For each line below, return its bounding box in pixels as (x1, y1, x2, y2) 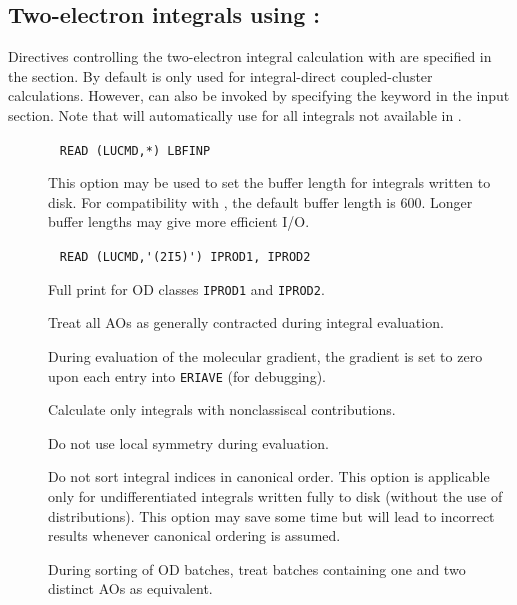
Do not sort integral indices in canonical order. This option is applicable (48, 466, 490, 487)
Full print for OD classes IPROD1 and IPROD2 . (48, 278, 325, 299)
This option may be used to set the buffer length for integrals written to (48, 172, 491, 193)
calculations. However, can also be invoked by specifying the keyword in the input (8, 85, 510, 106)
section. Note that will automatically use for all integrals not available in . (8, 104, 462, 125)
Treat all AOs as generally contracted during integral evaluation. (48, 312, 444, 333)
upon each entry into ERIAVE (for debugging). (48, 365, 326, 386)
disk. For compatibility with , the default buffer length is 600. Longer (48, 191, 473, 212)
